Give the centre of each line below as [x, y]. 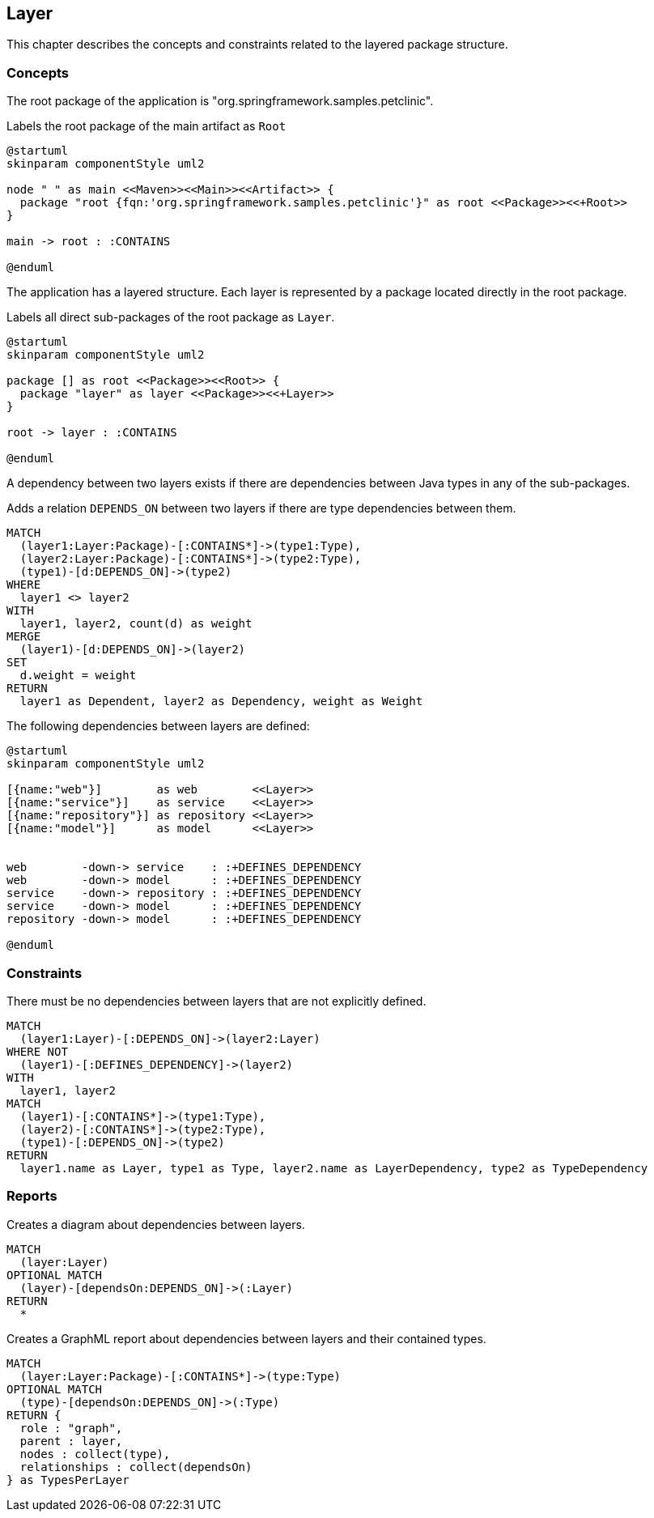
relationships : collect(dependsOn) [136, 1467]
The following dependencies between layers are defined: [158, 726]
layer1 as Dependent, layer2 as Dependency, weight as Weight [221, 702]
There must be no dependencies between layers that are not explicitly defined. [217, 1001]
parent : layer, [71, 1441]
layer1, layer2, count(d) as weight [136, 624]
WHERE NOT [37, 1051]
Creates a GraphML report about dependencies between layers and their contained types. [246, 1338]
